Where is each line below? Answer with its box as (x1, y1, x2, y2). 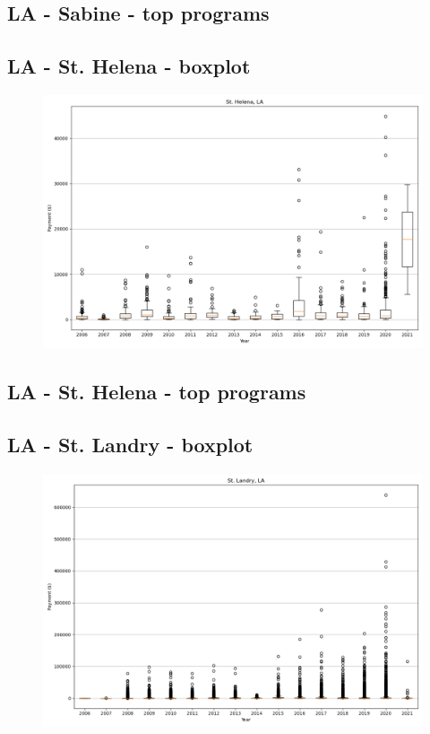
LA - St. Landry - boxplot (7, 431, 254, 459)
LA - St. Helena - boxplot (7, 52, 251, 80)
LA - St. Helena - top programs (7, 378, 306, 406)
